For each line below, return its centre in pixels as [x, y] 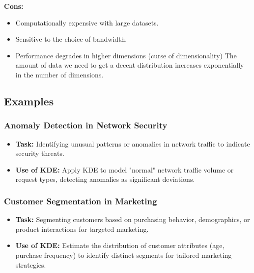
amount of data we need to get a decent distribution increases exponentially [130, 65]
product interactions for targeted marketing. [82, 229]
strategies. [31, 264]
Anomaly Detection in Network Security [86, 125]
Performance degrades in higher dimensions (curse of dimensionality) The [126, 55]
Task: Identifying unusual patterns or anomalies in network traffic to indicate [133, 143]
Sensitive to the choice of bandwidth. [71, 39]
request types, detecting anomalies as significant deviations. [105, 179]
